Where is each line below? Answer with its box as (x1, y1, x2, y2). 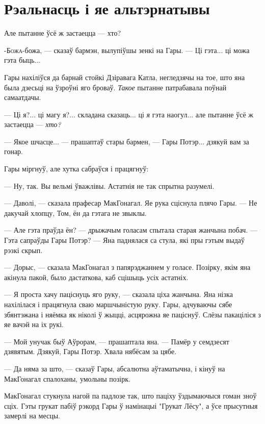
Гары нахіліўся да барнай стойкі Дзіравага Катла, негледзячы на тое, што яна (4, 71, 245, 82)
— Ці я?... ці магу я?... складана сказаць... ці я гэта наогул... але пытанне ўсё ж (4, 109, 253, 119)
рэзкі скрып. (4, 244, 43, 255)
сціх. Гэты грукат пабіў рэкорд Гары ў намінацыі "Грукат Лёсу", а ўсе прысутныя (4, 400, 258, 411)
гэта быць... (4, 55, 40, 65)
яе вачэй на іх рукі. (4, 319, 64, 330)
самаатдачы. (4, 92, 41, 103)
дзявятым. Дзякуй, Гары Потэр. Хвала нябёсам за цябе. (4, 346, 177, 357)
